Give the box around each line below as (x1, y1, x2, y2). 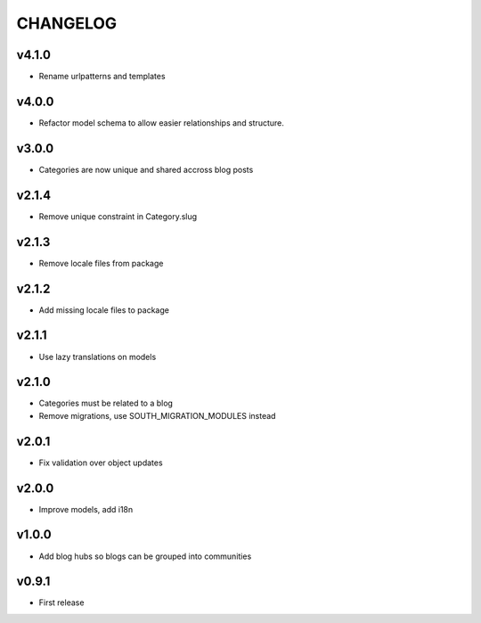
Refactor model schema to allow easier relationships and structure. (38, 117, 285, 128)
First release (38, 597, 85, 608)
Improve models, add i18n (38, 504, 134, 514)
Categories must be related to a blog (38, 398, 174, 409)
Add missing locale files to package (38, 304, 169, 316)
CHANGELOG (16, 13, 118, 33)
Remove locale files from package (38, 258, 164, 268)
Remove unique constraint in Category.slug (38, 210, 198, 222)
